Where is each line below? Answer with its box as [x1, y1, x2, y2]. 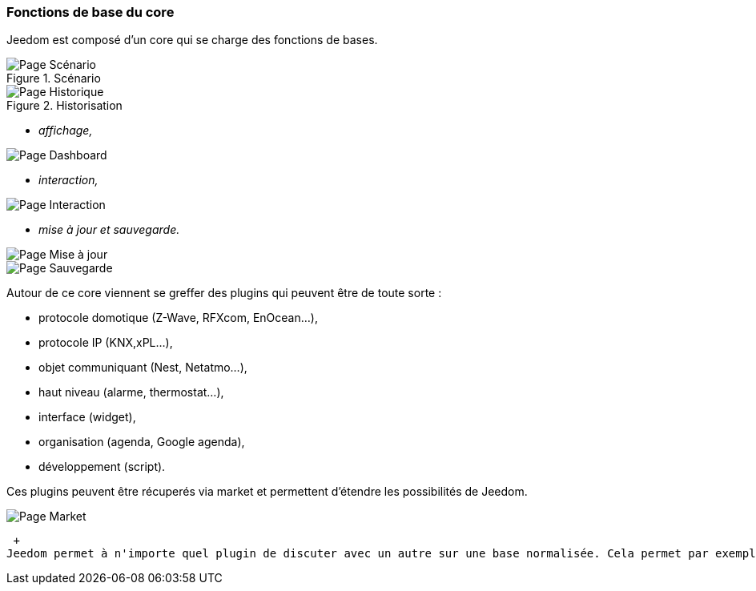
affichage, [38, 123, 93, 138]
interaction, [38, 173, 99, 187]
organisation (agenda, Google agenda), [38, 435, 245, 449]
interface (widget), [38, 410, 136, 424]
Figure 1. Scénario [6, 71, 101, 86]
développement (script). [38, 460, 166, 474]
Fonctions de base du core [6, 4, 175, 20]
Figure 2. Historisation [6, 98, 123, 113]
